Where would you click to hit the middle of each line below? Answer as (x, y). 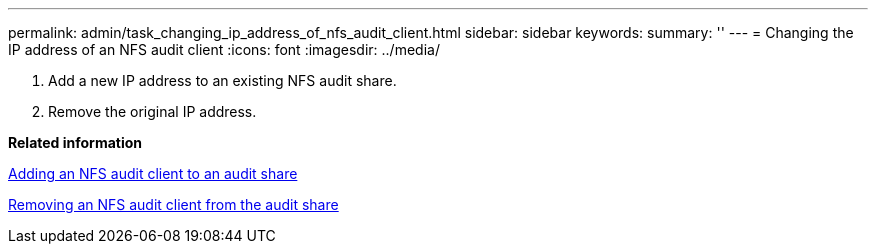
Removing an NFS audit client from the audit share (173, 204)
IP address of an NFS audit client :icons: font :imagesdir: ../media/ (224, 49)
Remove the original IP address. (152, 111)
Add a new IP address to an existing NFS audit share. (222, 80)
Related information (75, 142)
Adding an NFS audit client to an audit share (153, 173)
